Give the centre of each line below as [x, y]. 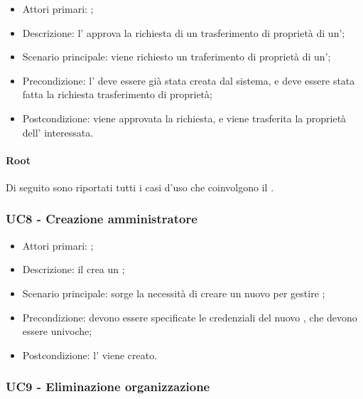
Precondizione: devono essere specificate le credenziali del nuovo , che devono [190, 317]
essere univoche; [57, 331]
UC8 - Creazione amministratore [102, 219]
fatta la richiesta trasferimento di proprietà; [117, 94]
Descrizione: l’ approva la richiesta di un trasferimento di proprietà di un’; [184, 32]
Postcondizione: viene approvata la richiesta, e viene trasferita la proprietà [184, 118]
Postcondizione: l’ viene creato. [90, 355]
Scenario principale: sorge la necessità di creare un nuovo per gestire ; [174, 293]
